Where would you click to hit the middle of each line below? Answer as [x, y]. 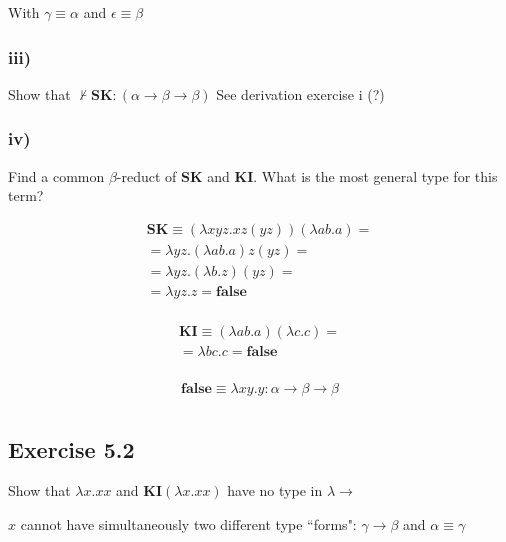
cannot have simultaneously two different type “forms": [188, 523]
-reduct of [146, 175]
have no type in [275, 490]
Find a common [56, 175]
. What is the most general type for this [375, 175]
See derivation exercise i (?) [300, 93]
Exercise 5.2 [71, 448]
